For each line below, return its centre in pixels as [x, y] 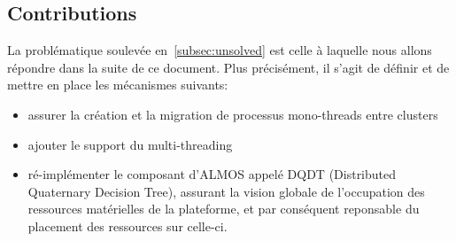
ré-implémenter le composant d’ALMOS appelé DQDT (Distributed [212, 174]
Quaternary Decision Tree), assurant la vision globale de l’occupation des [226, 191]
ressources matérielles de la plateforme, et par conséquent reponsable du [224, 209]
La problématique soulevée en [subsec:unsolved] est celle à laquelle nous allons [220, 50]
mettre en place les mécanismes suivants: [118, 85]
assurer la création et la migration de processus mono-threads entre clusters [233, 114]
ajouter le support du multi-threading [130, 144]
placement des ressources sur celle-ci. [128, 225]
